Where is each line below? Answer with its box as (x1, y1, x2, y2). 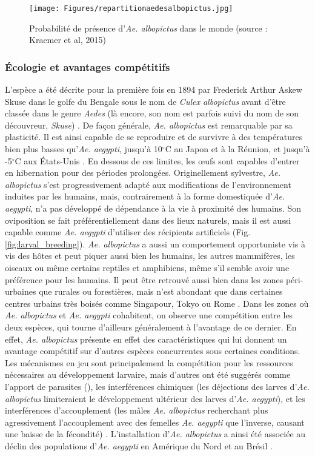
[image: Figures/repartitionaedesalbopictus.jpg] (29, 4, 233, 13)
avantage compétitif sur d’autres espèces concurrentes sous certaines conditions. (5, 344, 300, 357)
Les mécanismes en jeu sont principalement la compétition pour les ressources (5, 356, 293, 369)
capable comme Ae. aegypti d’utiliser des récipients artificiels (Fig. (5, 226, 251, 238)
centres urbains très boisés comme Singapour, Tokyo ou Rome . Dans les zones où (5, 297, 309, 309)
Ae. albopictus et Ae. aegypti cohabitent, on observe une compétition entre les (5, 309, 293, 321)
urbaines (5, 285, 36, 298)
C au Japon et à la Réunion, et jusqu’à (165, 142, 310, 155)
